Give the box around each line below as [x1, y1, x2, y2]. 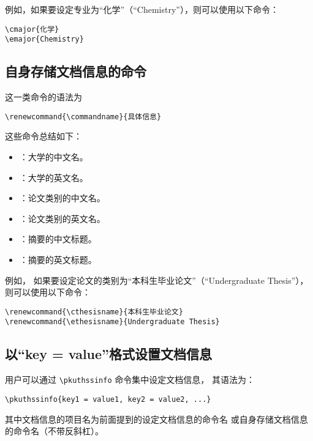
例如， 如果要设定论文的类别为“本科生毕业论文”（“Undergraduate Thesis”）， [5, 273, 309, 286]
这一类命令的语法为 [5, 91, 82, 103]
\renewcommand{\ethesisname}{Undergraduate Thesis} [5, 317, 220, 327]
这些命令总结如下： [5, 130, 82, 143]
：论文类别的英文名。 [19, 212, 105, 224]
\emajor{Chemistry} [5, 35, 84, 44]
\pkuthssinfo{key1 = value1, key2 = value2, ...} [5, 395, 211, 404]
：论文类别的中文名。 [19, 191, 105, 204]
